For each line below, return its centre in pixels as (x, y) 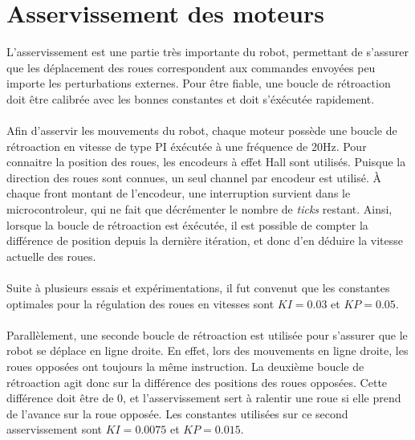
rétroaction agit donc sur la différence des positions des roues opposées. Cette (197, 382)
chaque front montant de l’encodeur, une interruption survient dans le (179, 193)
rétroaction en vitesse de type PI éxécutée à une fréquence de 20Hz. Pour (187, 146)
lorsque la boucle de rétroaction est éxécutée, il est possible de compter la (187, 224)
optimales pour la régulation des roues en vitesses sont (140, 303)
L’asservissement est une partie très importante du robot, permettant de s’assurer (207, 52)
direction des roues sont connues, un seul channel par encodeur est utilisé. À (194, 177)
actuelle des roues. (51, 256)
